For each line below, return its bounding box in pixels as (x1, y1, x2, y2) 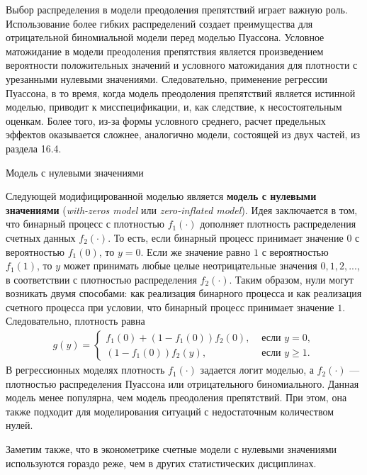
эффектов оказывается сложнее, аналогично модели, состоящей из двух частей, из (6, 127, 361, 142)
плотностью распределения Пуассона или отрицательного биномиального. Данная (6, 376, 359, 391)
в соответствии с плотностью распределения (6, 272, 197, 286)
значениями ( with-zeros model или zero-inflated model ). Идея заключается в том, (6, 202, 358, 217)
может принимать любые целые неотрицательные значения (63, 258, 317, 273)
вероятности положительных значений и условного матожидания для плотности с (6, 57, 358, 72)
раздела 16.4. (6, 140, 62, 155)
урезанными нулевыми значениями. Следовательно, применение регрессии (6, 71, 327, 86)
